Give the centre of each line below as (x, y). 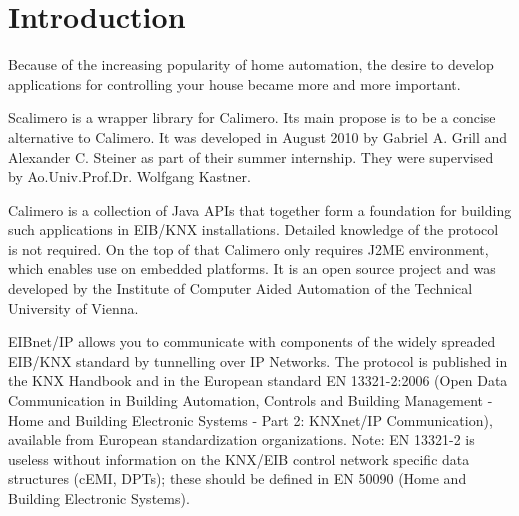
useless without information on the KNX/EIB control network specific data (239, 458)
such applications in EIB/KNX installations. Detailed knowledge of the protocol (253, 229)
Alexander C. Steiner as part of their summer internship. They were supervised (251, 156)
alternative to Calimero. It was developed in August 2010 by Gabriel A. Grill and (258, 136)
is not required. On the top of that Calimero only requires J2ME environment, (248, 248)
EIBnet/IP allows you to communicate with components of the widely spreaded (252, 341)
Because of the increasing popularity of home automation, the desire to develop (251, 64)
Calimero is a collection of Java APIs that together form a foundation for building (260, 209)
